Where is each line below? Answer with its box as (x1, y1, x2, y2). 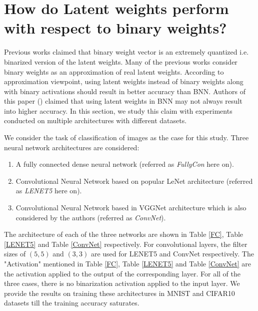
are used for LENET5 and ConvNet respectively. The (90, 248, 254, 259)
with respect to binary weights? (4, 18, 227, 38)
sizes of (4, 248, 26, 259)
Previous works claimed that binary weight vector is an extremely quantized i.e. (4, 47, 249, 57)
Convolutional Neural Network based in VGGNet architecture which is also (15, 202, 246, 213)
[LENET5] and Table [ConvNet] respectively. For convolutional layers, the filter (4, 238, 247, 249)
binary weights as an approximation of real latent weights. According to (4, 66, 224, 77)
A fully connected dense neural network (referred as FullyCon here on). (15, 159, 234, 169)
